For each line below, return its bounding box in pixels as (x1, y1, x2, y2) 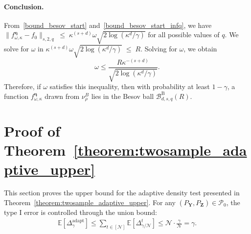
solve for (4, 44, 29, 54)
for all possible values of (148, 29, 220, 40)
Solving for (144, 44, 177, 54)
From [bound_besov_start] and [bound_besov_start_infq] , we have (4, 20, 212, 30)
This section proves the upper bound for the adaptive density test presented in (4, 187, 240, 197)
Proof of (4, 120, 60, 140)
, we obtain (183, 44, 217, 54)
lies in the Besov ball (91, 91, 154, 101)
